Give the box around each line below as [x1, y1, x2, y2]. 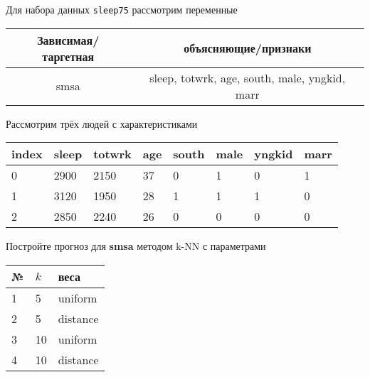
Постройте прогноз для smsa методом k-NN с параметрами [6, 239, 266, 253]
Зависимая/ [37, 31, 100, 48]
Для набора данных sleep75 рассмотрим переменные [6, 2, 238, 16]
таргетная [42, 48, 95, 65]
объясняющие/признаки [184, 40, 312, 57]
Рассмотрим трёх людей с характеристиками [6, 116, 198, 131]
